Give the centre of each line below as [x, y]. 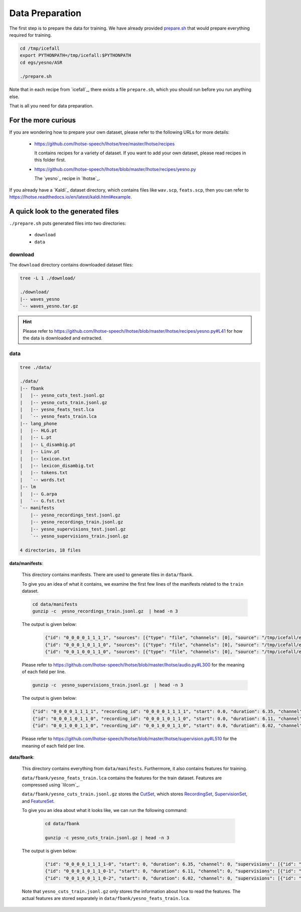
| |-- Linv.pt [40, 452]
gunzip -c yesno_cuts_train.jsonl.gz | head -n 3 [107, 838]
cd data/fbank [62, 824]
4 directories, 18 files [50, 550]
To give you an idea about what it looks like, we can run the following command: [105, 810]
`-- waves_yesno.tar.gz [49, 306]
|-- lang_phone [38, 423]
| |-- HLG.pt [38, 431]
